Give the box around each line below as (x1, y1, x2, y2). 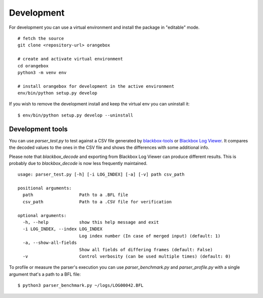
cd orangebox (18, 63, 49, 68)
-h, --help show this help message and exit (22, 219, 159, 225)
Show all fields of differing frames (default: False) (79, 247, 213, 252)
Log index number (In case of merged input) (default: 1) (79, 233, 221, 238)
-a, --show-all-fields (22, 240, 77, 246)
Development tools (9, 125, 68, 133)
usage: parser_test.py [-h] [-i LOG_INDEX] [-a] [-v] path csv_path (18, 172, 185, 178)
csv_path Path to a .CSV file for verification (22, 199, 172, 204)
